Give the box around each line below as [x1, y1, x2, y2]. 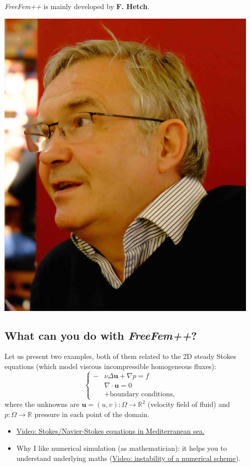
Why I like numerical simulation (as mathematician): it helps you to [16, 442, 227, 453]
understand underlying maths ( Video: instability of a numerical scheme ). [16, 452, 240, 463]
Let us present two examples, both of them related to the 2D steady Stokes [5, 351, 236, 361]
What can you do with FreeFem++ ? [5, 327, 197, 343]
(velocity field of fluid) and [147, 399, 230, 409]
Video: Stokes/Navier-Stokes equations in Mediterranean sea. [16, 426, 205, 436]
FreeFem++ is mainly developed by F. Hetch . [5, 1, 150, 11]
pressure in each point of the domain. [34, 408, 149, 419]
